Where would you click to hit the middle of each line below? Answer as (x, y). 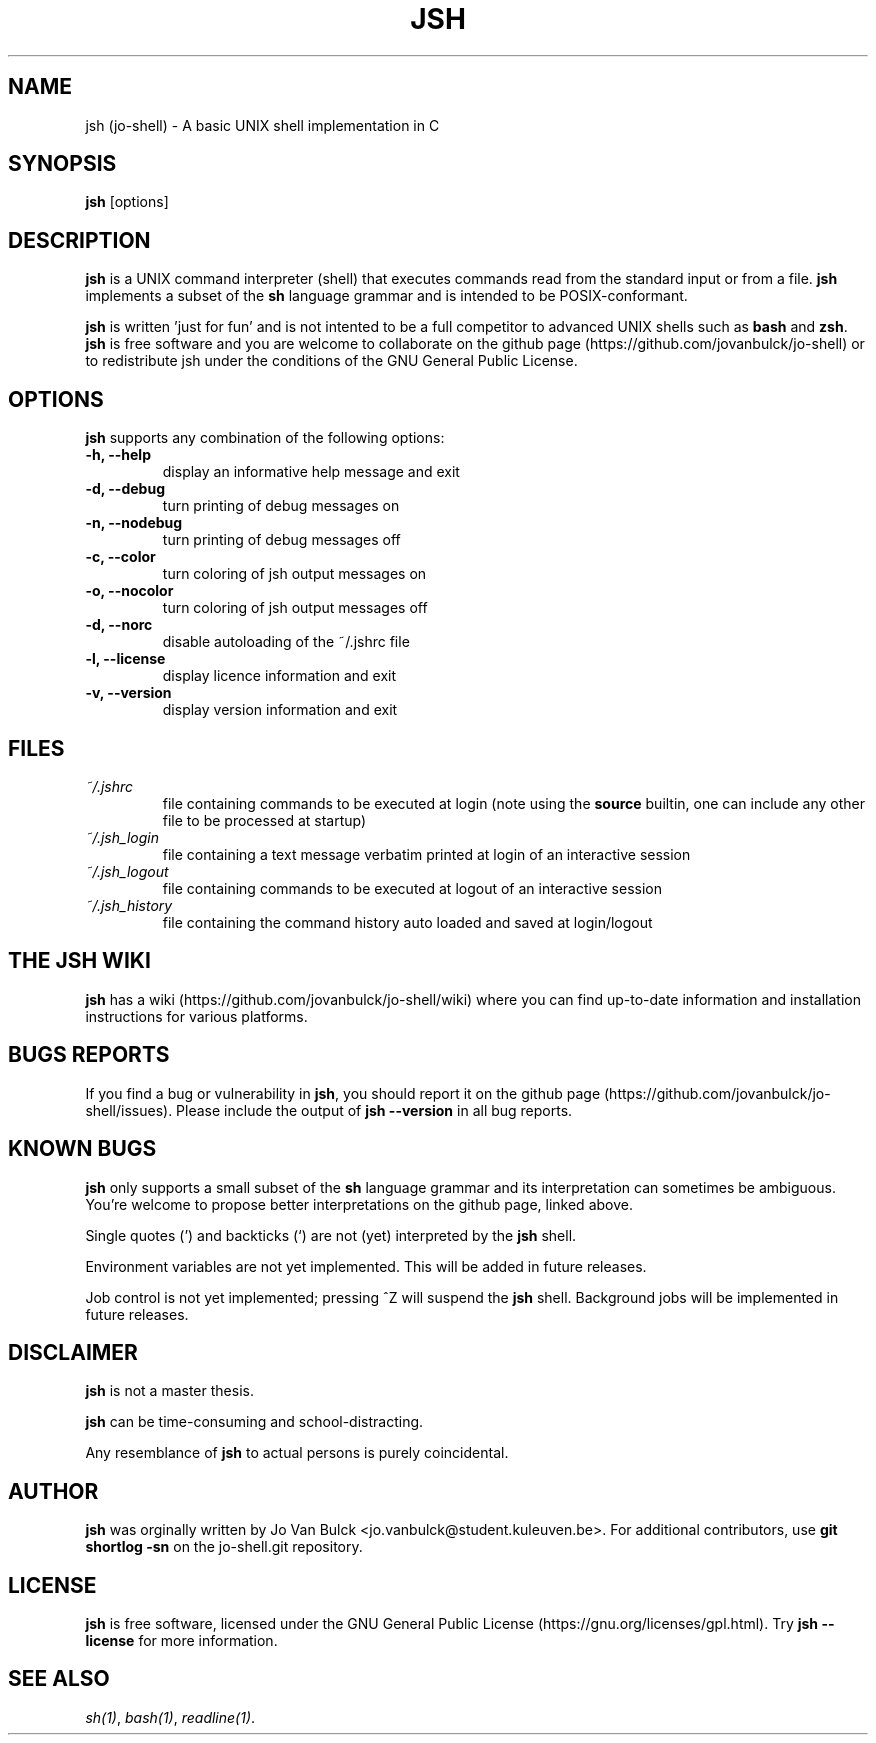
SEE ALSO (59, 1679)
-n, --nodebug (134, 523)
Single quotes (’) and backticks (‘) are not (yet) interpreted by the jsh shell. (331, 1235)
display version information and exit (280, 710)
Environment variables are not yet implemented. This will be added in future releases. (366, 1266)
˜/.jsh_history (129, 905)
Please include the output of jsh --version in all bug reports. (374, 1110)
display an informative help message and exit (311, 472)
